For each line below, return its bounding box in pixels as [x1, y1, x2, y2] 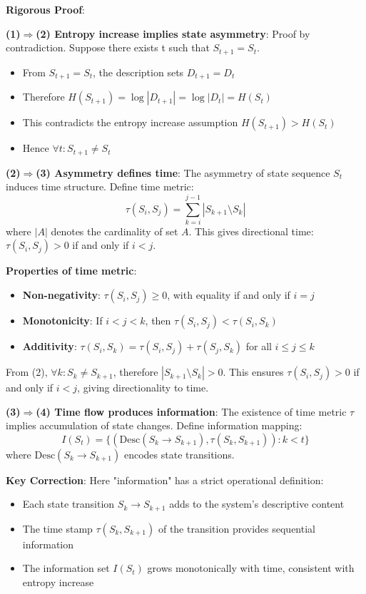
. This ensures [223, 364, 284, 379]
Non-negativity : [22, 287, 101, 302]
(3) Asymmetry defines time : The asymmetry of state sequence [36, 165, 330, 180]
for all [245, 339, 272, 354]
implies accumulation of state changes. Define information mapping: [6, 418, 303, 433]
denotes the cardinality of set [51, 223, 178, 238]
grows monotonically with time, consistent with [147, 560, 355, 575]
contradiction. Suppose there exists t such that [6, 40, 210, 55]
